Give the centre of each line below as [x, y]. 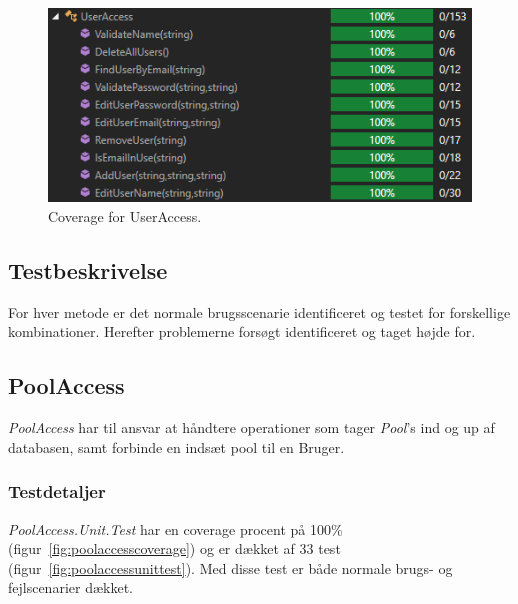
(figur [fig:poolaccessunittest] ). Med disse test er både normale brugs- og [230, 567]
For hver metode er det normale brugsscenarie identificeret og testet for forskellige [259, 311]
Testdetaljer [57, 491]
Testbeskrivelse [88, 269]
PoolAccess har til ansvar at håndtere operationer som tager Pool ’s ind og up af [251, 427]
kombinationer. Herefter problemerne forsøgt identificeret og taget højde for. [242, 331]
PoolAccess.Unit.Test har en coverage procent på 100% [175, 528]
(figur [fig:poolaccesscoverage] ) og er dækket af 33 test [174, 548]
